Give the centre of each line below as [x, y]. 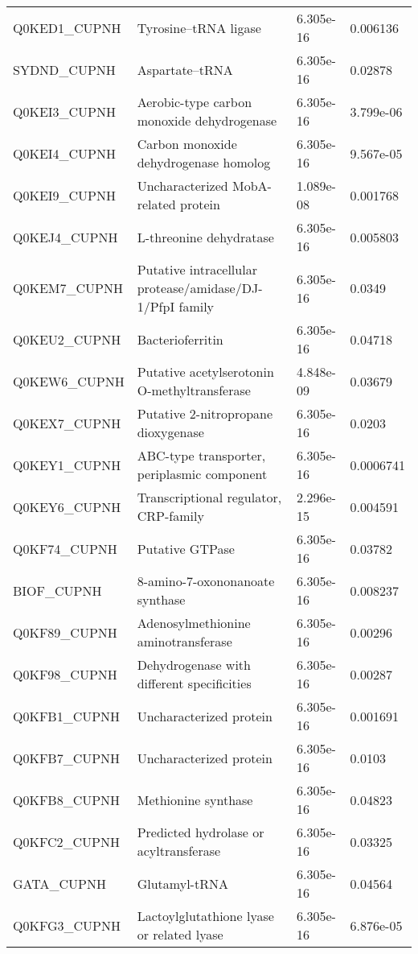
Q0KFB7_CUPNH [67, 758]
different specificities [194, 683]
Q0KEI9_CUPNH [65, 195]
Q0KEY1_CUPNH [67, 465]
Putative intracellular [197, 269]
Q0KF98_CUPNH [65, 674]
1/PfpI [156, 306]
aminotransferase [184, 641]
